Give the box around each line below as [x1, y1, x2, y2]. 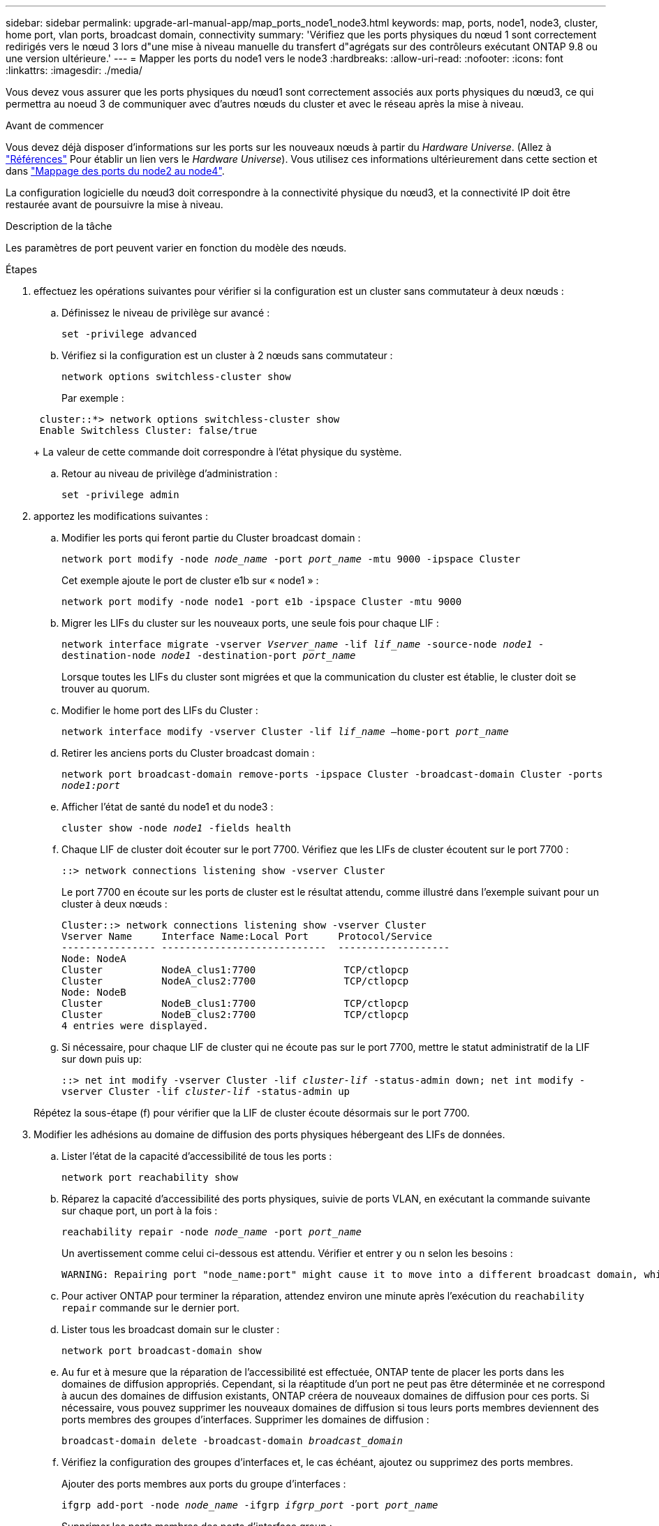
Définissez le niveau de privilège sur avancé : [61, 307, 270, 319]
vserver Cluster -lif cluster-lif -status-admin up [61, 1086, 350, 1097]
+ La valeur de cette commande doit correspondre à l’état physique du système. [34, 446, 402, 458]
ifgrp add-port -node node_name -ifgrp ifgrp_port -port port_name [61, 1499, 438, 1511]
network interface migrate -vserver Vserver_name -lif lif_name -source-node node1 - [61, 639, 545, 650]
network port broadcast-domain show [61, 1345, 262, 1356]
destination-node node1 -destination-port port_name [61, 650, 356, 661]
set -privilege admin [61, 489, 179, 500]
